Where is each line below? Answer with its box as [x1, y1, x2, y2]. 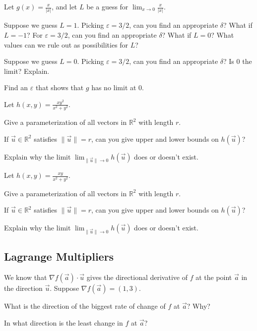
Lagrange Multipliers [4, 249, 114, 264]
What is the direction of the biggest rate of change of [4, 301, 166, 311]
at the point [195, 272, 232, 282]
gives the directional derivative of [86, 272, 188, 282]
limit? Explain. [4, 65, 50, 76]
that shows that [35, 82, 84, 93]
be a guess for [86, 1, 128, 11]
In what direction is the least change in [4, 317, 123, 328]
